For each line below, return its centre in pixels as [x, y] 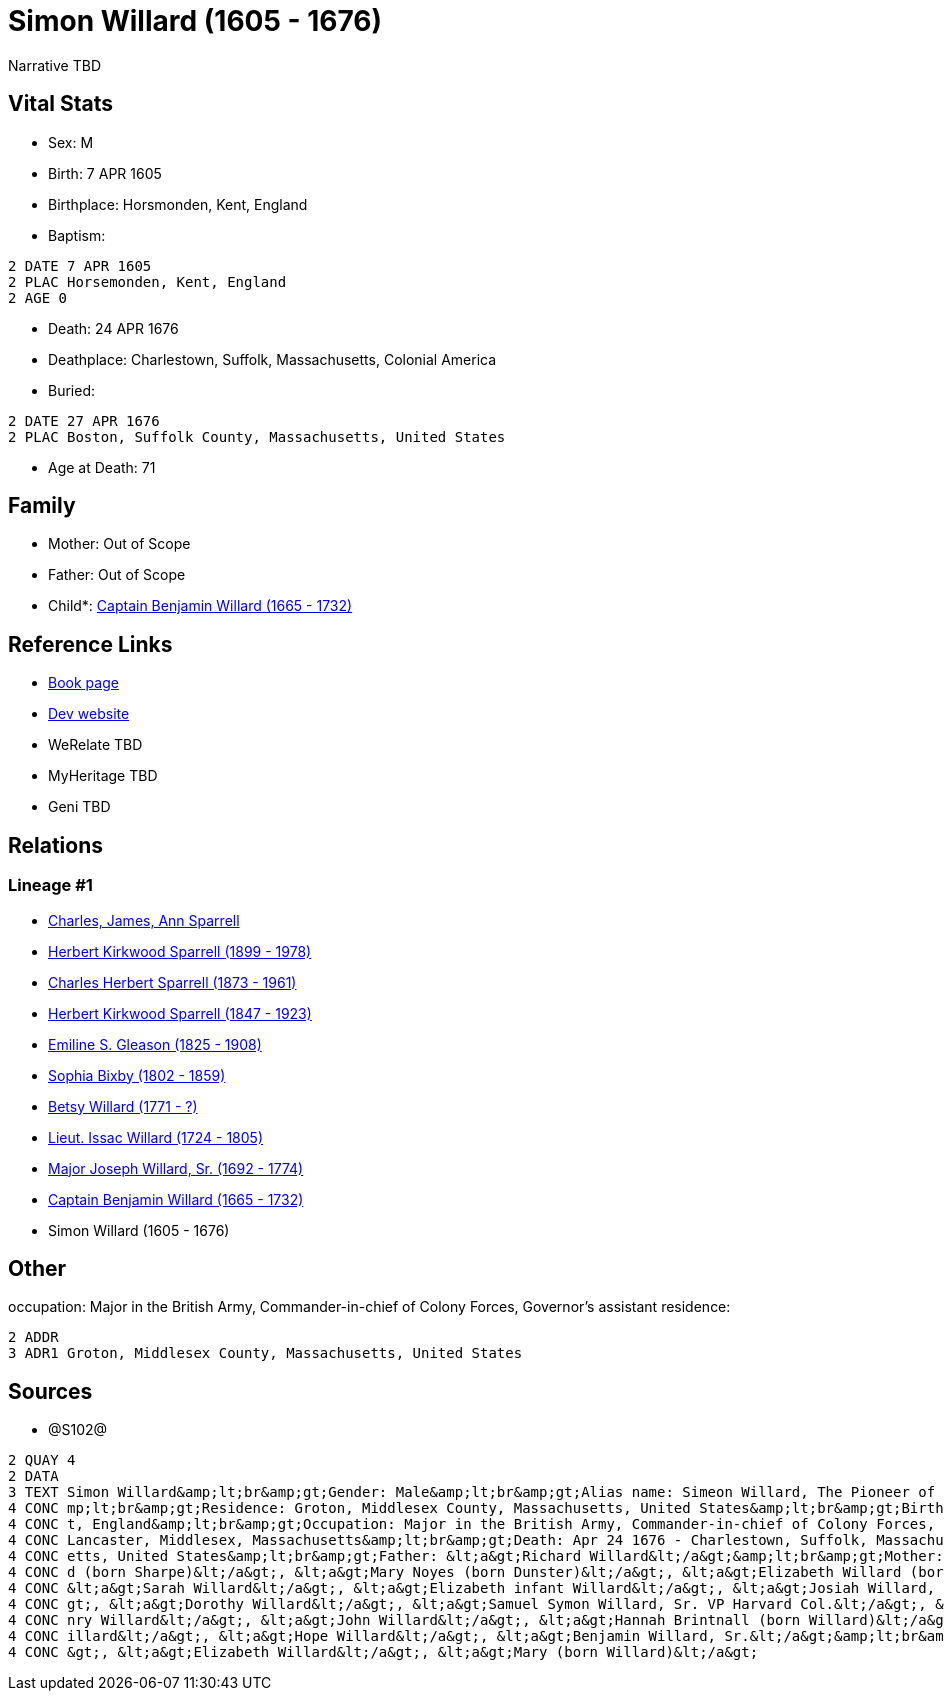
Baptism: [77, 235]
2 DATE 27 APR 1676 [84, 420]
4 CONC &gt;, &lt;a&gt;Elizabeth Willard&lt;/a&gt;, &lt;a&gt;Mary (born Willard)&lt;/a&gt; [383, 1652]
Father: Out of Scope [117, 575]
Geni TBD [79, 807]
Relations [56, 845]
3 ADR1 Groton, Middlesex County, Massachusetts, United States [265, 1353]
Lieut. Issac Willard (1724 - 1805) [156, 1137]
